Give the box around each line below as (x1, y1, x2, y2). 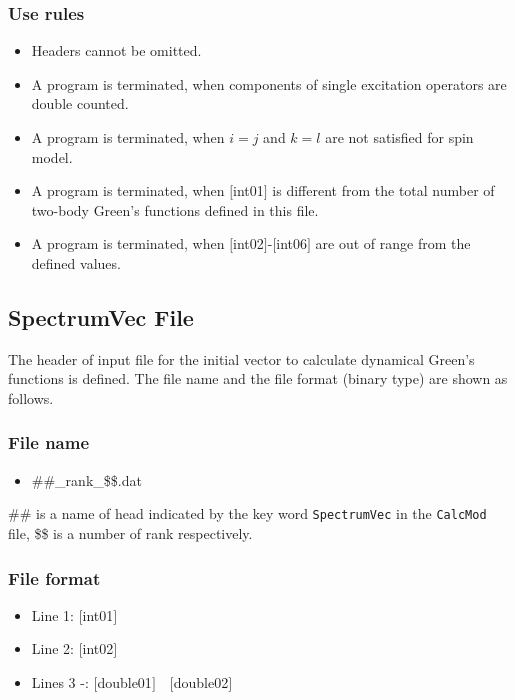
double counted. (31, 93, 129, 114)
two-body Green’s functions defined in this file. (31, 199, 319, 220)
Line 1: (31, 604, 74, 625)
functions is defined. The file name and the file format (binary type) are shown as (8, 368, 508, 389)
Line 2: (31, 638, 74, 659)
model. (31, 146, 73, 167)
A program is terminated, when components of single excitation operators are (31, 73, 507, 94)
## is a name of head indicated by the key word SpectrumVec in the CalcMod (8, 503, 487, 524)
